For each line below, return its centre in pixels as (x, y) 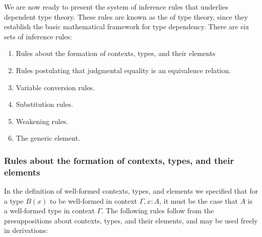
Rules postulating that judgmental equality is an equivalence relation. (123, 70)
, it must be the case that (199, 200)
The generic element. (48, 138)
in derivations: (26, 230)
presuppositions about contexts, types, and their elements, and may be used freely (131, 220)
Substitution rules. (44, 104)
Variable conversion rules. (55, 87)
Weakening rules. (42, 121)
